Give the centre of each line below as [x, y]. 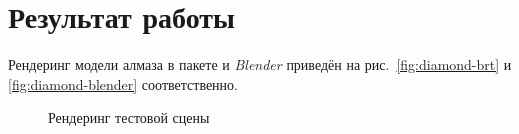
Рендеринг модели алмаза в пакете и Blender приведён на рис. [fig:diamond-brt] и [260, 64]
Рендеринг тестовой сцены [129, 117]
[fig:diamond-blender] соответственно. [123, 83]
